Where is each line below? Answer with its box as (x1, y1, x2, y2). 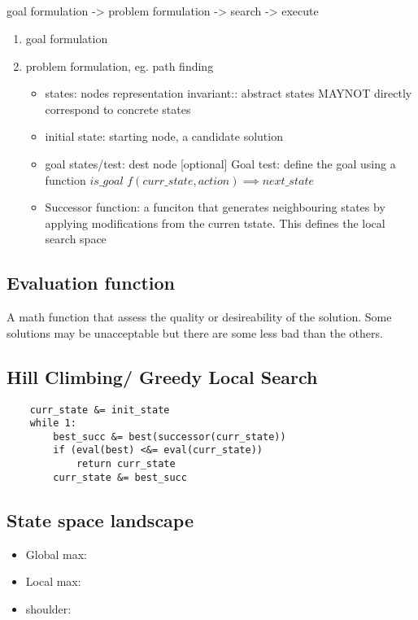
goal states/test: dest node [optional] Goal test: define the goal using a (45, 155, 396, 172)
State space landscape (7, 507, 194, 532)
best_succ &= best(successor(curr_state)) (53, 430, 286, 443)
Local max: (25, 573, 81, 590)
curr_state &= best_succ (53, 471, 187, 483)
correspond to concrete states (45, 100, 191, 117)
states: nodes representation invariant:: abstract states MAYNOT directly (45, 85, 412, 102)
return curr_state (76, 458, 176, 470)
